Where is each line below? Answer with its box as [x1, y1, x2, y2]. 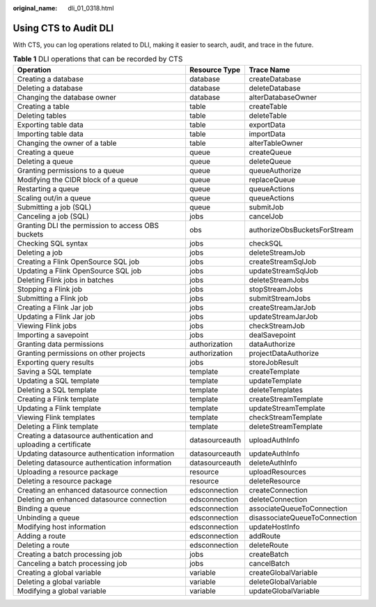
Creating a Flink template [17, 394, 100, 404]
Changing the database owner [17, 92, 116, 102]
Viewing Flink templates [17, 412, 95, 422]
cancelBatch [249, 558, 290, 568]
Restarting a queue [17, 183, 79, 193]
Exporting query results [17, 357, 94, 367]
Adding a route [17, 531, 66, 541]
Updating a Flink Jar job [17, 311, 95, 321]
